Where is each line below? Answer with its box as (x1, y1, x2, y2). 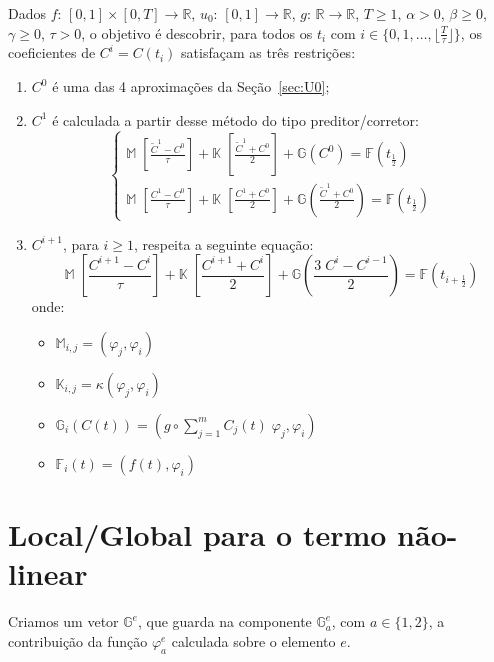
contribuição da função (8, 630, 148, 651)
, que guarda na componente (137, 611, 312, 632)
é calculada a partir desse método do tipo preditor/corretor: (52, 109, 419, 130)
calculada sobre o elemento (171, 630, 336, 651)
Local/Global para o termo (8, 514, 387, 555)
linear (8, 553, 88, 594)
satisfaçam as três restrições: (181, 42, 356, 63)
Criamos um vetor (8, 611, 119, 632)
